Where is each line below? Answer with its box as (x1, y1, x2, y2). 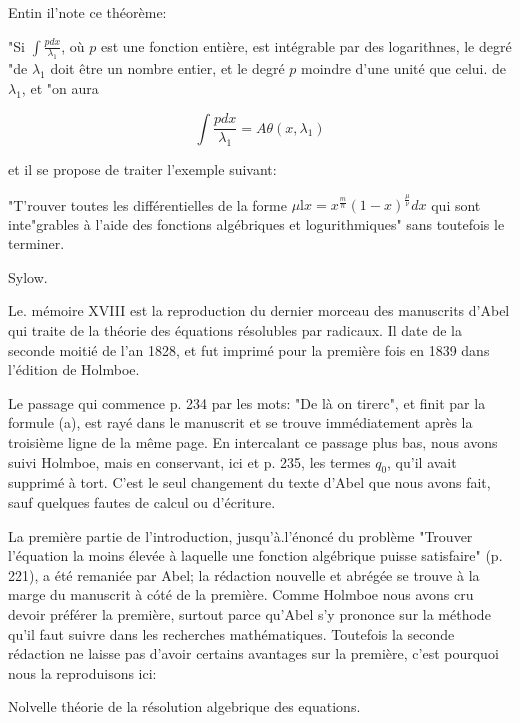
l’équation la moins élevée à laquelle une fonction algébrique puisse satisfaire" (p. (8, 545, 503, 566)
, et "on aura (21, 77, 99, 98)
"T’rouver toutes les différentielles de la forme (8, 194, 287, 215)
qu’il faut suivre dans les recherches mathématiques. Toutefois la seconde (8, 623, 455, 644)
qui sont (431, 194, 481, 215)
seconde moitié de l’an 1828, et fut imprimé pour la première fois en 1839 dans (8, 339, 490, 360)
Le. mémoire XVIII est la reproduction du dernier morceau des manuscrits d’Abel (8, 300, 510, 321)
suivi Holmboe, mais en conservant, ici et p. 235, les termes (8, 451, 371, 472)
